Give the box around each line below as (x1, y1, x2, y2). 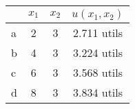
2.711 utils (72, 25, 123, 40)
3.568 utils (72, 64, 123, 80)
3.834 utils (72, 84, 123, 100)
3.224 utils (72, 45, 123, 60)
